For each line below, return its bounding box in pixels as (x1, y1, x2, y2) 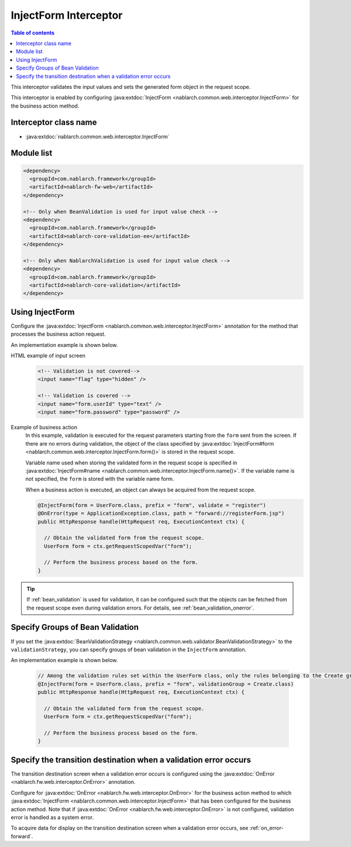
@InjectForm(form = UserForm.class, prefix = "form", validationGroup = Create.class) (37, 680, 294, 687)
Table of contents (11, 29, 55, 36)
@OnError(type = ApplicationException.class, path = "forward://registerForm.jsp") (37, 510, 285, 517)
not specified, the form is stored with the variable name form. (25, 476, 174, 483)
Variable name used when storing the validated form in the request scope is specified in (25, 459, 238, 466)
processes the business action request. (11, 330, 106, 338)
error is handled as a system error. (11, 814, 94, 821)
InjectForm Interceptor (11, 9, 123, 22)
